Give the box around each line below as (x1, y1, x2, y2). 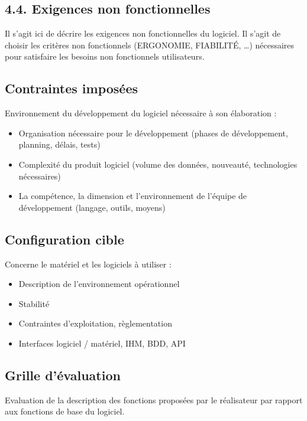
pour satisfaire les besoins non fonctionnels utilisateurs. (5, 50, 205, 63)
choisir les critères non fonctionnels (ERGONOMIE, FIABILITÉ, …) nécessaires (5, 38, 295, 51)
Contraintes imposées (5, 79, 138, 97)
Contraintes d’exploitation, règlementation (18, 317, 172, 329)
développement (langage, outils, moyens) (18, 201, 166, 213)
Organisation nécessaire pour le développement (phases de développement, (18, 126, 288, 139)
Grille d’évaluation (5, 365, 121, 384)
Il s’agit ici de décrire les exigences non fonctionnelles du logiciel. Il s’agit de (5, 27, 281, 40)
